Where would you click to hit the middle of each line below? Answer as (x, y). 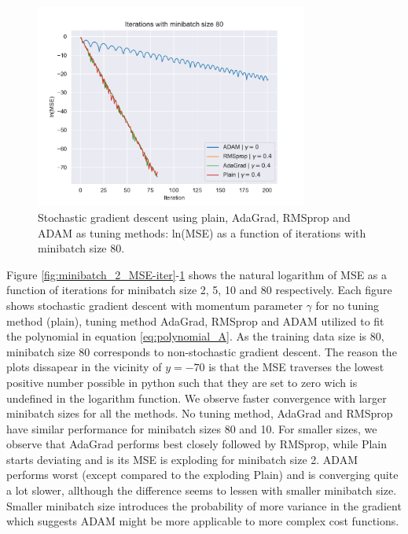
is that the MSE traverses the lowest (296, 367)
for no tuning (347, 305)
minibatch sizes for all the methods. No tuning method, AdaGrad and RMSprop (200, 413)
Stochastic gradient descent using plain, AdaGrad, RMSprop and (194, 217)
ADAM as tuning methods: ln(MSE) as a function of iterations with (202, 232)
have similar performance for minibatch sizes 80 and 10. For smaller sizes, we (192, 428)
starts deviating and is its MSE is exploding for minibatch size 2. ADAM (182, 459)
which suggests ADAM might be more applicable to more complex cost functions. (203, 521)
